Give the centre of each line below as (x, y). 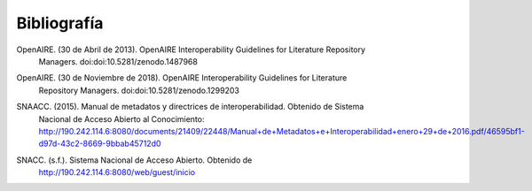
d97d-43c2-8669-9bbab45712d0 (100, 144)
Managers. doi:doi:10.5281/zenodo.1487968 (118, 61)
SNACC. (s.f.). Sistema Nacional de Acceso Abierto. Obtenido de (134, 160)
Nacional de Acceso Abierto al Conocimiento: (121, 118)
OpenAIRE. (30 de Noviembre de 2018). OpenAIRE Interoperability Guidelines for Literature (182, 78)
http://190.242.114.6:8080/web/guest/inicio (117, 172)
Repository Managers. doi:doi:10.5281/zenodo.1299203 (139, 90)
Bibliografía (60, 23)
